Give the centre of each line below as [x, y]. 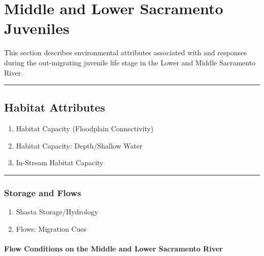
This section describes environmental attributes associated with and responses [125, 52]
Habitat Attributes [55, 107]
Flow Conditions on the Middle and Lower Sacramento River [113, 249]
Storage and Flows [43, 193]
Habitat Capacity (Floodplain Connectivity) [85, 129]
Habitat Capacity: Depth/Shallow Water [79, 145]
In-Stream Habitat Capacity [60, 162]
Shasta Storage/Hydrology [57, 212]
